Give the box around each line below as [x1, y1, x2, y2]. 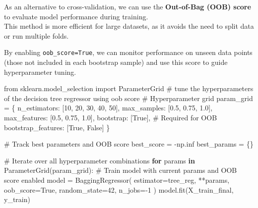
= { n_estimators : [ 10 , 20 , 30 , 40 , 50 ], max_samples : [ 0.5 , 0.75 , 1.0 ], [4, 103, 213, 113]
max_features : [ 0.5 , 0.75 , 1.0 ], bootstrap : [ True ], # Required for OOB [4, 112, 217, 122]
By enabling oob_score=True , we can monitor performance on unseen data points [4, 47, 253, 57]
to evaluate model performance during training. [4, 11, 148, 21]
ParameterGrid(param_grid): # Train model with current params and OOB [4, 165, 237, 175]
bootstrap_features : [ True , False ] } [4, 122, 110, 132]
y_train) [4, 194, 30, 205]
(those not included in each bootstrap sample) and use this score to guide [4, 57, 228, 67]
